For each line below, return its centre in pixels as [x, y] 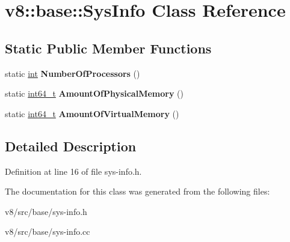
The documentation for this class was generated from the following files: [137, 191]
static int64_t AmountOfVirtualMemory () [92, 113]
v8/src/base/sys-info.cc [48, 231]
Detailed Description [71, 146]
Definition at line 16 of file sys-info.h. [73, 171]
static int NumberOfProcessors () [72, 73]
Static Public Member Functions [108, 48]
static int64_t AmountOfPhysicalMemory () [94, 93]
